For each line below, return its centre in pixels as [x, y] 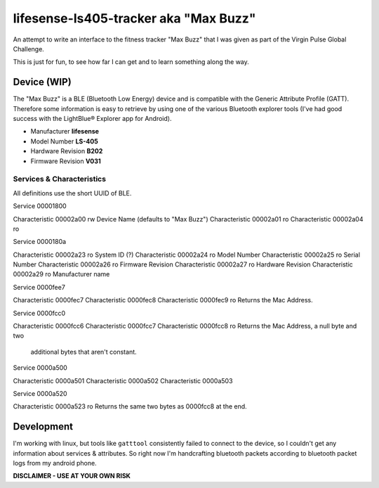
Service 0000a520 [40, 393]
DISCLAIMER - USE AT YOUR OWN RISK [72, 476]
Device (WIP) [42, 82]
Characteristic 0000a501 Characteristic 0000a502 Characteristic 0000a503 [123, 380]
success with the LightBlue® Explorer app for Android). [92, 119]
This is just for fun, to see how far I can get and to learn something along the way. [131, 62]
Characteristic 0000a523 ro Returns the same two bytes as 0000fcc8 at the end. [130, 406]
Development [43, 426]
